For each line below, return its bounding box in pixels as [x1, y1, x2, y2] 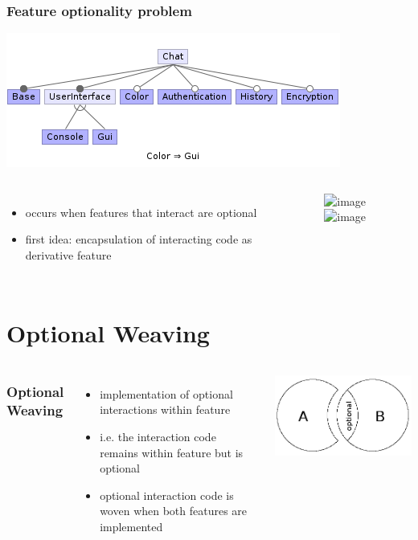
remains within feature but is [100, 444, 244, 460]
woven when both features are [100, 502, 248, 519]
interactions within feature [100, 401, 231, 418]
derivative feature [25, 247, 112, 263]
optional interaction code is [100, 486, 234, 503]
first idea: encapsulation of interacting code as [25, 231, 252, 247]
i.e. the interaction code [100, 427, 216, 444]
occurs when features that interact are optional [25, 203, 257, 220]
